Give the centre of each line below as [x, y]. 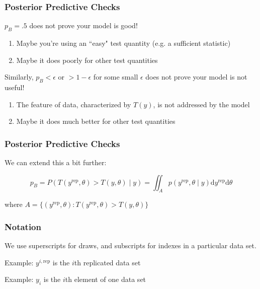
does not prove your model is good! [83, 25]
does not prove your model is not [196, 77]
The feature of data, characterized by [74, 104]
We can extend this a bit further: [56, 162]
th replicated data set [107, 262]
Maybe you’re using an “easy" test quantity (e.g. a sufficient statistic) [123, 43]
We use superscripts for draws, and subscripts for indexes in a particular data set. [131, 245]
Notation [23, 226]
